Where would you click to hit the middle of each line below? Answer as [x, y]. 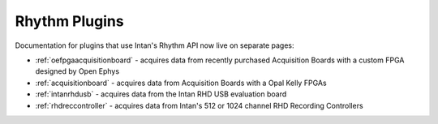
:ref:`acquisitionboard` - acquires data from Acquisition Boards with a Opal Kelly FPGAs [181, 83]
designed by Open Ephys [77, 71]
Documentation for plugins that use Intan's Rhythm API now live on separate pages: [155, 45]
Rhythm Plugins [70, 21]
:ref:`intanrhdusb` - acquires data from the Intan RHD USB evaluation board [161, 94]
